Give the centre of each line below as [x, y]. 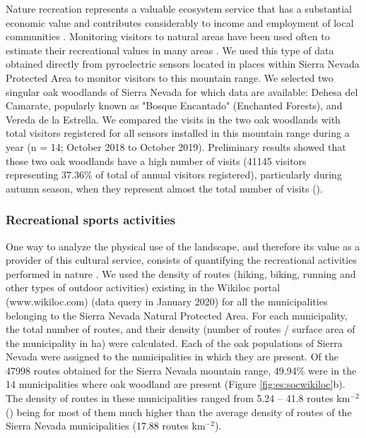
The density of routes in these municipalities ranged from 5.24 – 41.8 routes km [178, 398]
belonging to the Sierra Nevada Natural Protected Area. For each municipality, [177, 315]
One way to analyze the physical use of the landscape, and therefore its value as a [183, 246]
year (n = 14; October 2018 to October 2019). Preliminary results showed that [176, 146]
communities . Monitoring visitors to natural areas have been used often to [168, 36]
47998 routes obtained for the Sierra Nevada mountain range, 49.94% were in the [181, 370]
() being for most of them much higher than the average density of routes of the [179, 412]
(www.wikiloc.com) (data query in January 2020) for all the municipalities [167, 301]
